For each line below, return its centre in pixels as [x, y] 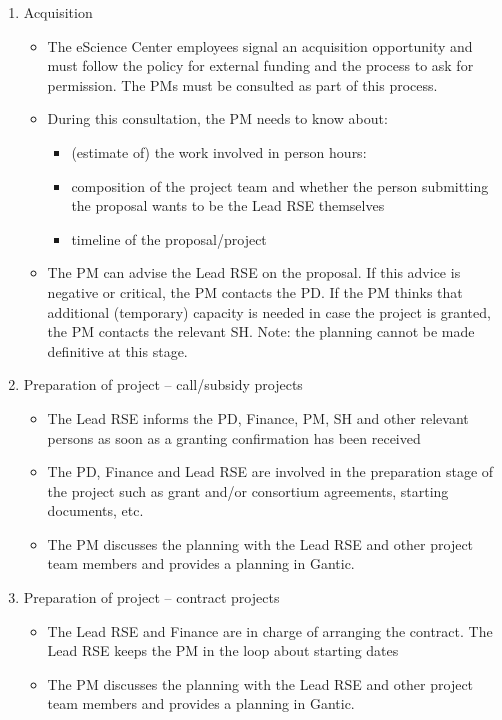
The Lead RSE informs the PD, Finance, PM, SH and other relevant [258, 417]
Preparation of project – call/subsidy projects [163, 384]
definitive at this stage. [117, 350]
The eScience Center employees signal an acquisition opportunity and [260, 45]
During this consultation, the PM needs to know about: [217, 118]
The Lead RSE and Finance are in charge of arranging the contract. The [270, 630]
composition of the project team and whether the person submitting [280, 185]
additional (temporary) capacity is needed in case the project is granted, [269, 311]
